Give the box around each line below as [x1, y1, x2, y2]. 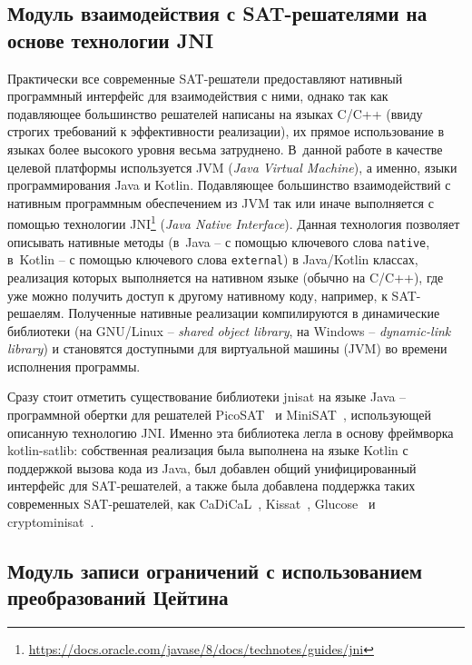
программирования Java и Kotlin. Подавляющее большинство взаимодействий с [7, 175, 451, 194]
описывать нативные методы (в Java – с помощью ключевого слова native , [7, 232, 430, 251]
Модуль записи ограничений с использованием [7, 556, 423, 584]
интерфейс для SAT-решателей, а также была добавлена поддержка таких [7, 476, 416, 495]
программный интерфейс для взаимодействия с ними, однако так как [7, 86, 388, 105]
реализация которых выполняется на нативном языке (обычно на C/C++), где [7, 267, 444, 286]
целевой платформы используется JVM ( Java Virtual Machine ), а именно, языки [7, 157, 457, 176]
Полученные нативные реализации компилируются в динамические [68, 303, 440, 323]
